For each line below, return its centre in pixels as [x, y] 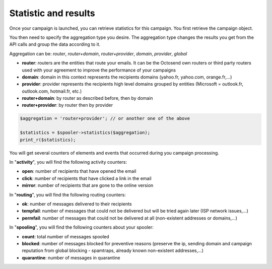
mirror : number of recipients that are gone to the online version [88, 185]
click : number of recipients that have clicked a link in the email [87, 178]
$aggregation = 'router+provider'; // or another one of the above [105, 119]
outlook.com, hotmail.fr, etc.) [52, 91]
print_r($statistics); [48, 140]
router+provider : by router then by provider [67, 105]
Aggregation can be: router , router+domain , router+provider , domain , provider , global [98, 53]
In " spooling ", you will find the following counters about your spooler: [81, 227]
